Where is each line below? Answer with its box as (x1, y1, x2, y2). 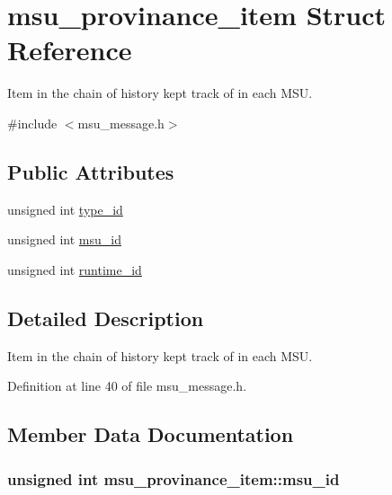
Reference (7, 31, 132, 68)
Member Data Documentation (7, 420, 294, 448)
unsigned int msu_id (7, 230, 121, 249)
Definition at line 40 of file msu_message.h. (7, 376, 247, 395)
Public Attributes (7, 157, 174, 185)
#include (7, 113, 58, 132)
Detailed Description (7, 304, 204, 331)
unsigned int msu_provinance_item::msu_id (7, 467, 340, 490)
